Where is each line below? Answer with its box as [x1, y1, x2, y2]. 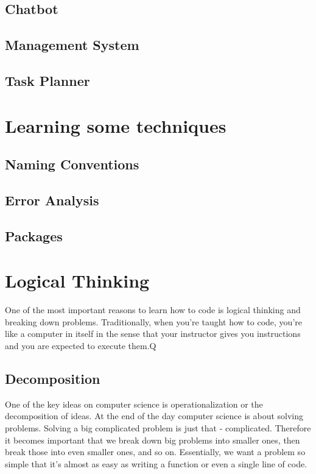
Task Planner [5, 71, 90, 90]
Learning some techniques [5, 113, 226, 138]
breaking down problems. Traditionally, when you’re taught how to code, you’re [5, 315, 302, 328]
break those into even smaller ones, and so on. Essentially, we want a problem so [5, 445, 306, 458]
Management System [5, 35, 139, 54]
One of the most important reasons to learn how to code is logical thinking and [5, 303, 301, 316]
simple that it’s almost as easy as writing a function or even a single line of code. [5, 457, 307, 470]
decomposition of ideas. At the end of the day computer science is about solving [5, 409, 304, 422]
